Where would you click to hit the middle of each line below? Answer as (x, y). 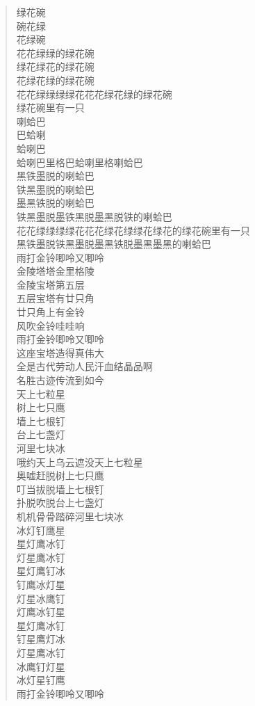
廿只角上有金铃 (50, 312)
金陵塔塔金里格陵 (55, 271)
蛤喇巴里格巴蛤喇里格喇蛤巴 (80, 162)
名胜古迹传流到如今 (60, 380)
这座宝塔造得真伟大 (60, 352)
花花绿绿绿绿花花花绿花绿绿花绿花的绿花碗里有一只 (133, 230)
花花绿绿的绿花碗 (55, 53)
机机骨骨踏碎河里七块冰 (70, 516)
